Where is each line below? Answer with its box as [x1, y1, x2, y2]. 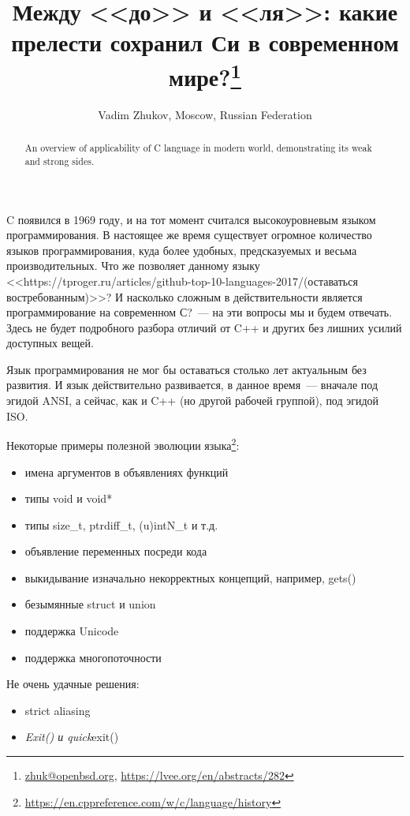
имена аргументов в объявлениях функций [24, 463, 229, 480]
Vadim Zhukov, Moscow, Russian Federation [98, 106, 312, 122]
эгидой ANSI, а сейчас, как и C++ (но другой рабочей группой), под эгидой [6, 392, 379, 409]
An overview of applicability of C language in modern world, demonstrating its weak [24, 141, 372, 155]
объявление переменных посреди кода [24, 543, 207, 560]
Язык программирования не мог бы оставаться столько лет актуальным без [6, 361, 367, 377]
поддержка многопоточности [24, 649, 162, 665]
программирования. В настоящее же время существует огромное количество [6, 226, 372, 243]
